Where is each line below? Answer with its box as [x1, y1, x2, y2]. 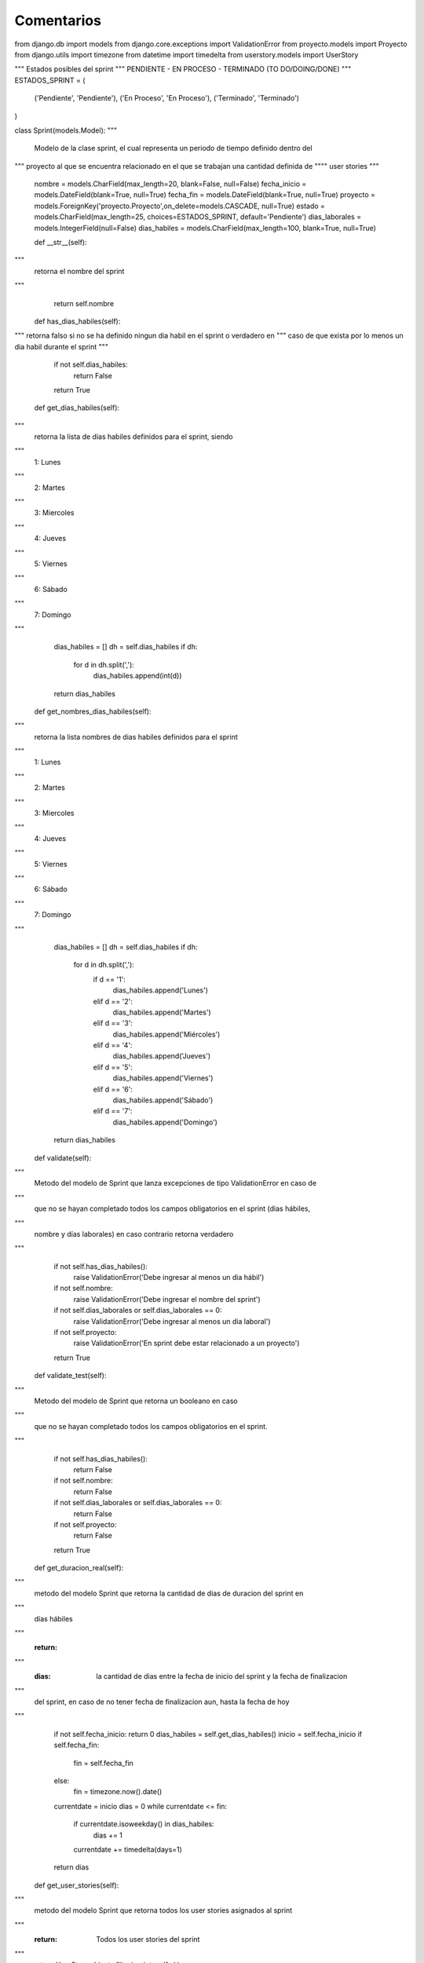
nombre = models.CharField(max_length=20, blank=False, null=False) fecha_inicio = [34, 179, 307, 188]
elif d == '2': [93, 996, 133, 1006]
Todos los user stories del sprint [96, 1935, 200, 1944]
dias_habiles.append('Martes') [112, 1007, 211, 1017]
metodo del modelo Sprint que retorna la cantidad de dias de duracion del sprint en [34, 1588, 304, 1598]
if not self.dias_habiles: [53, 360, 129, 369]
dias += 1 [93, 1830, 123, 1840]
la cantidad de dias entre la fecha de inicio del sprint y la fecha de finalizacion [96, 1672, 348, 1681]
